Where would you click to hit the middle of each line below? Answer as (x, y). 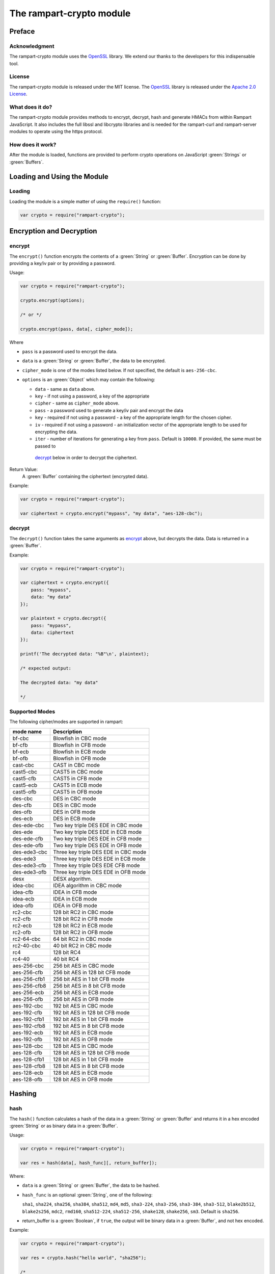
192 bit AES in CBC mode (83, 1005)
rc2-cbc (22, 912)
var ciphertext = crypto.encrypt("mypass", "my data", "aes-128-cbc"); (112, 514)
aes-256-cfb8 (29, 986)
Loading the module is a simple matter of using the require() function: (85, 201)
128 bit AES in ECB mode (83, 1073)
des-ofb (22, 812)
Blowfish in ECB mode (79, 752)
